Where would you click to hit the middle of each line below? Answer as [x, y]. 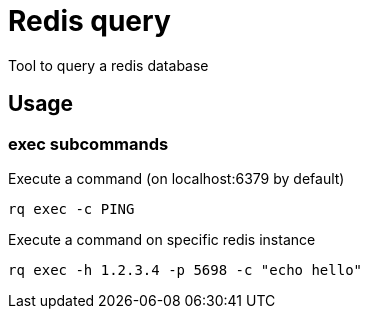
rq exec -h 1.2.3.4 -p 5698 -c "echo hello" [185, 269]
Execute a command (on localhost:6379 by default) [176, 178]
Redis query [89, 21]
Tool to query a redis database [108, 65]
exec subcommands [88, 143]
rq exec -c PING [71, 208]
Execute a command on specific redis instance [162, 239]
